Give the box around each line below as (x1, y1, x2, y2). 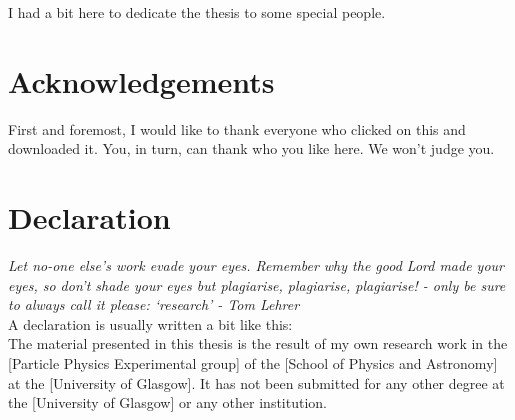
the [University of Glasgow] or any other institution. (8, 392, 327, 413)
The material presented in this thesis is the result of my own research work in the (8, 333, 508, 354)
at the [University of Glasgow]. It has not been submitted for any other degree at (8, 372, 505, 393)
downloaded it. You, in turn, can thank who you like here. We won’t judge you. (8, 138, 495, 159)
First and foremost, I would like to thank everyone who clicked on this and (8, 118, 466, 139)
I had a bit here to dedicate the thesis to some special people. (8, 2, 386, 22)
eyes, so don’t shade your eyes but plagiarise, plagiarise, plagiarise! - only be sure (8, 274, 506, 295)
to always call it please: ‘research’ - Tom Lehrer (8, 294, 300, 315)
